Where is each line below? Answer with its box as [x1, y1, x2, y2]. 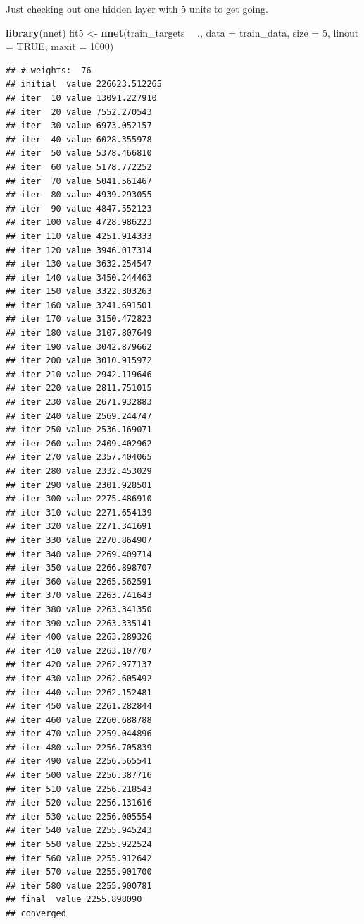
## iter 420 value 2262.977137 [6, 659, 152, 670]
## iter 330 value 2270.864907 [6, 535, 152, 545]
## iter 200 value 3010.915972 [6, 355, 152, 366]
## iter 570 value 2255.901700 [6, 867, 152, 877]
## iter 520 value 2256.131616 [6, 798, 152, 808]
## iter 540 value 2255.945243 [6, 825, 152, 836]
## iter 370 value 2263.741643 [6, 590, 152, 601]
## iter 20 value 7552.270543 [6, 107, 152, 117]
